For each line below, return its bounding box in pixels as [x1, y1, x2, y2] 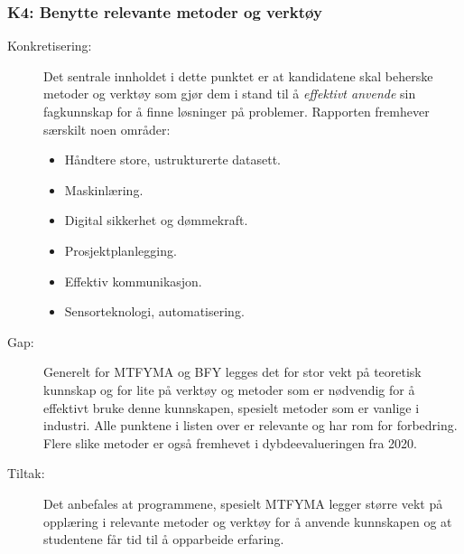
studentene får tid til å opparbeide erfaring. [43, 530, 284, 549]
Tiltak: [7, 464, 45, 483]
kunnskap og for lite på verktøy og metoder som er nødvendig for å [43, 380, 415, 399]
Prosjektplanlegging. [64, 240, 177, 259]
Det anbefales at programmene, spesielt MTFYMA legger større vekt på [43, 493, 443, 512]
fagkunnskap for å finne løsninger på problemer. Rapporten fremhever [43, 102, 430, 120]
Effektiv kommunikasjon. [64, 271, 202, 290]
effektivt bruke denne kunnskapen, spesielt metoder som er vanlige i [43, 398, 420, 417]
